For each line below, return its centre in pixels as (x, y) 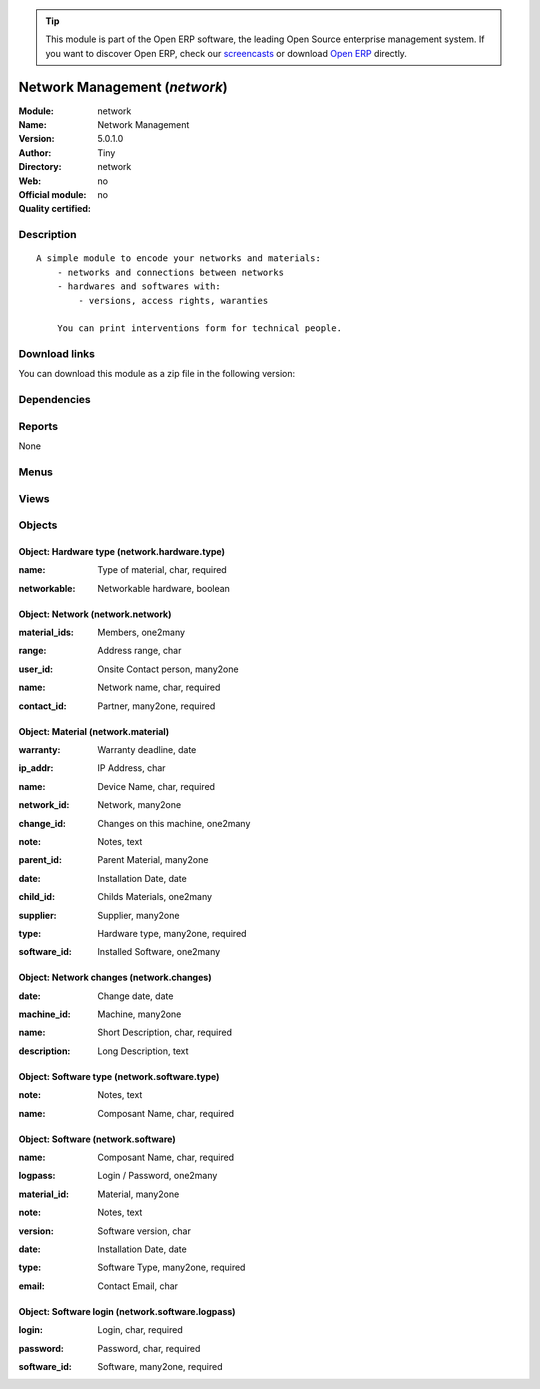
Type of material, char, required (162, 570)
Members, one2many (141, 632)
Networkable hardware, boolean (163, 588)
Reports (38, 426)
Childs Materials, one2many (155, 897)
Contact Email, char (138, 1286)
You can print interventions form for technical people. (199, 328)
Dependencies (55, 400)
